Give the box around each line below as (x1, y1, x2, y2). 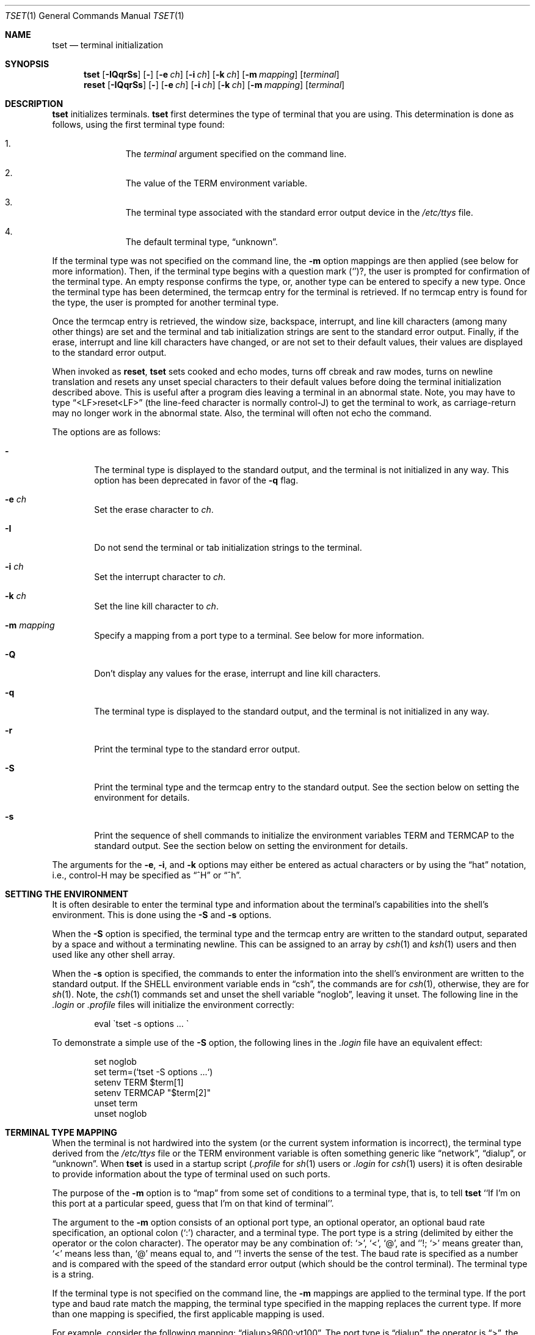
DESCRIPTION (5, 98, 64, 109)
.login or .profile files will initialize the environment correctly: (52, 999, 294, 1010)
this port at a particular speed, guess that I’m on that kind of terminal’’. (52, 1198, 334, 1208)
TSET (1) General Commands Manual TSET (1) (5, 10, 184, 21)
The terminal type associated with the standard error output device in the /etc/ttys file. (125, 207, 473, 218)
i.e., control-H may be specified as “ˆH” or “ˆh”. (52, 870, 241, 880)
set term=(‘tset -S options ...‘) (94, 1067, 213, 1077)
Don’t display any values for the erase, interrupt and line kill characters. (94, 668, 381, 679)
